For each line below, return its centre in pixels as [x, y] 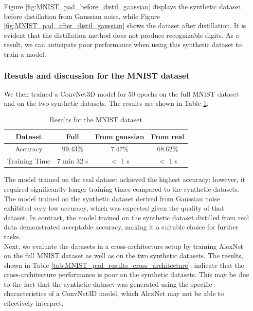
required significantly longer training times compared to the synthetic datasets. [122, 188]
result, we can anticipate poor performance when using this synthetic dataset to [123, 44]
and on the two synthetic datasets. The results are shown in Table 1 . [106, 103]
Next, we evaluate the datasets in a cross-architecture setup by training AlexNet [124, 246]
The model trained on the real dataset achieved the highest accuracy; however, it [125, 179]
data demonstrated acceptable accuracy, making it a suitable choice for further [121, 227]
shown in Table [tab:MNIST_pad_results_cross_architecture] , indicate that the [124, 265]
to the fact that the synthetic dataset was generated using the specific [108, 284]
